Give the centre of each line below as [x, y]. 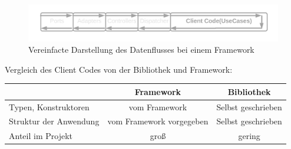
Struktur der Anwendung [54, 121]
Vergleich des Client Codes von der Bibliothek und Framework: [119, 69]
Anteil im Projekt [41, 136]
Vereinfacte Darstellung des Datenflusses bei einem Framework [141, 50]
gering [249, 136]
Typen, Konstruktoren [49, 106]
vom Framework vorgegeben [158, 121]
